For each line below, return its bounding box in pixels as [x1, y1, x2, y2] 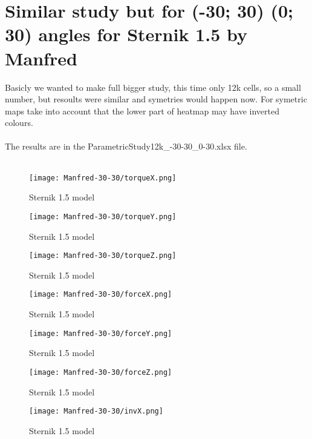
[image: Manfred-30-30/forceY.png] [29, 329, 172, 338]
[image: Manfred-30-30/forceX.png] [29, 290, 172, 299]
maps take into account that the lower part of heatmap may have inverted [5, 104, 279, 117]
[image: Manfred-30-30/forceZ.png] [29, 368, 172, 377]
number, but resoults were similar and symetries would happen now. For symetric [5, 93, 307, 105]
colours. [5, 116, 33, 129]
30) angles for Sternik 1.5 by [5, 22, 247, 47]
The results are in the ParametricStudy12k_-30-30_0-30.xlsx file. [5, 140, 247, 153]
